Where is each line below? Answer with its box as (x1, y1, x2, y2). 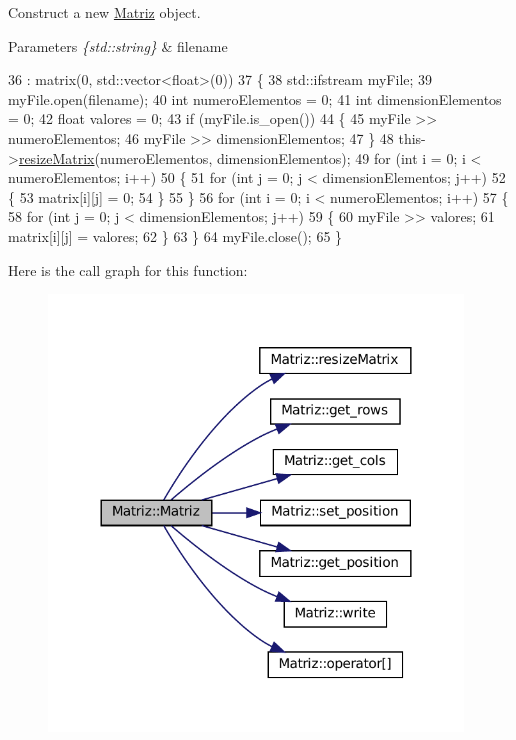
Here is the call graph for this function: (8, 259, 248, 280)
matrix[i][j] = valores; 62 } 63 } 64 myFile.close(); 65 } (8, 225, 343, 246)
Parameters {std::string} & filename (8, 35, 228, 56)
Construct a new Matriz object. (8, 2, 201, 22)
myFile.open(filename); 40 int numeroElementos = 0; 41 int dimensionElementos (8, 88, 502, 109)
